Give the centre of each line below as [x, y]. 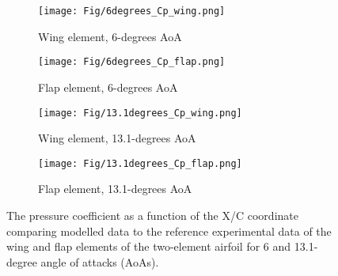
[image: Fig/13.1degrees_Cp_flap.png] [140, 163]
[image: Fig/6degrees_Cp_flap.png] [132, 62]
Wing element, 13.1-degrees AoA [117, 138]
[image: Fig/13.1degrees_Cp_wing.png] [140, 113]
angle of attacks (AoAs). [100, 261]
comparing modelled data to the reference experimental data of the [169, 231]
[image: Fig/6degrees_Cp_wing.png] [132, 11]
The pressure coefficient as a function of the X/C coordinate [152, 215]
